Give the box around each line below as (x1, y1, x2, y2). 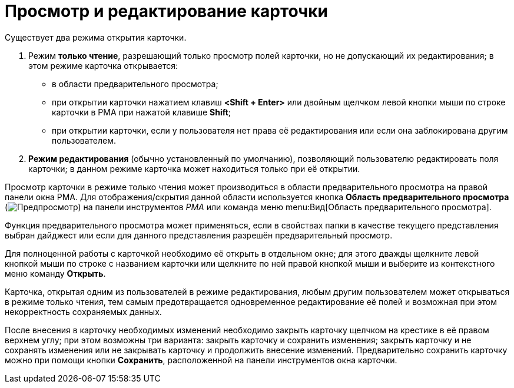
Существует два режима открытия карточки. (5, 32, 187, 42)
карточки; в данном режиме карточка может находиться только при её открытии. (28, 163, 360, 174)
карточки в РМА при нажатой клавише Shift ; (52, 107, 231, 117)
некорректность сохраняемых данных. (5, 306, 162, 317)
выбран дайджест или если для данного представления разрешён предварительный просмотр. (5, 230, 393, 240)
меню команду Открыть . (5, 268, 106, 278)
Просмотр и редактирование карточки (5, 1, 328, 21)
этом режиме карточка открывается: (28, 60, 178, 71)
